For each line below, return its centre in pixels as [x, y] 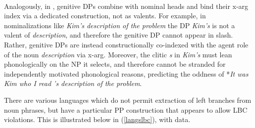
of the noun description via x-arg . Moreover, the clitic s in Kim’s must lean [118, 54]
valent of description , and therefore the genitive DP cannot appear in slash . [119, 35]
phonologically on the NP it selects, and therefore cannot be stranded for [115, 64]
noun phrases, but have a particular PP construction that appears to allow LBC [126, 109]
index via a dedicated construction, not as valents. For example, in [105, 16]
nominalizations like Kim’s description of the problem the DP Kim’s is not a [120, 25]
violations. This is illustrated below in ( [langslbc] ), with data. [97, 119]
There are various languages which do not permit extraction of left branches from [128, 100]
